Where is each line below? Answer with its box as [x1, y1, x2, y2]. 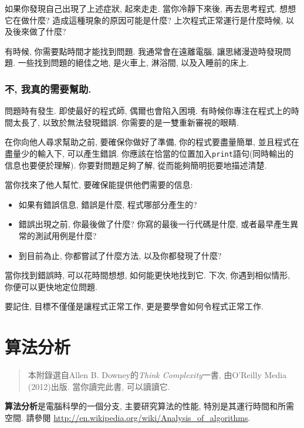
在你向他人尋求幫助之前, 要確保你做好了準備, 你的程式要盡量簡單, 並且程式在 [5, 136, 299, 148]
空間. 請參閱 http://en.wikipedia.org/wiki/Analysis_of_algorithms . [5, 411, 251, 423]
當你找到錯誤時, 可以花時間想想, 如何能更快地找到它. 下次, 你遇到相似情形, [5, 269, 291, 281]
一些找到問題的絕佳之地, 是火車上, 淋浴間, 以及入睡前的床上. [18, 56, 249, 69]
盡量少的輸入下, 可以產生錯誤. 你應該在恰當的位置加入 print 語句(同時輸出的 [5, 147, 294, 159]
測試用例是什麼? [35, 230, 97, 241]
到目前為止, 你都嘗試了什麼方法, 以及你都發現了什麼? [18, 249, 222, 261]
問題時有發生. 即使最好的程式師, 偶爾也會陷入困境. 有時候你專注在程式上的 [5, 105, 291, 117]
